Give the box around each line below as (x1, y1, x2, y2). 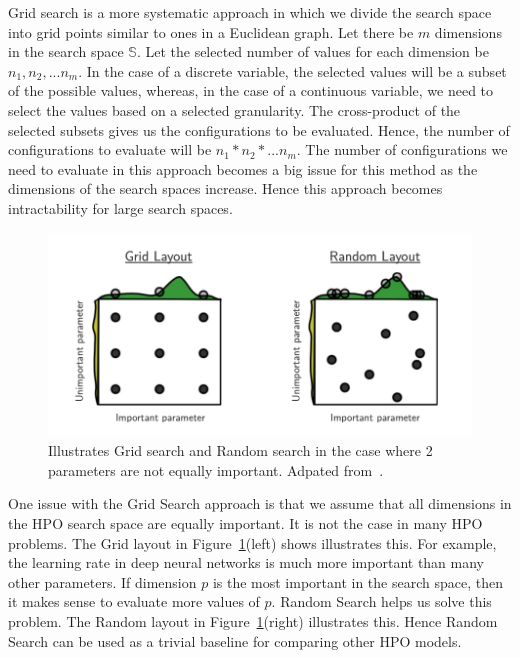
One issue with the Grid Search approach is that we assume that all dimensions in (8, 493, 512, 514)
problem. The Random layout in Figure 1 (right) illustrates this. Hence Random (8, 611, 498, 632)
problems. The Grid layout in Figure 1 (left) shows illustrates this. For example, (8, 532, 497, 553)
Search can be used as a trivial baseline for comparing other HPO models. (8, 630, 462, 651)
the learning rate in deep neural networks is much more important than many (8, 552, 484, 573)
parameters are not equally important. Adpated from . (48, 459, 384, 480)
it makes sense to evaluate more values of (8, 591, 260, 612)
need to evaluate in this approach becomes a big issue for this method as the (8, 158, 478, 179)
